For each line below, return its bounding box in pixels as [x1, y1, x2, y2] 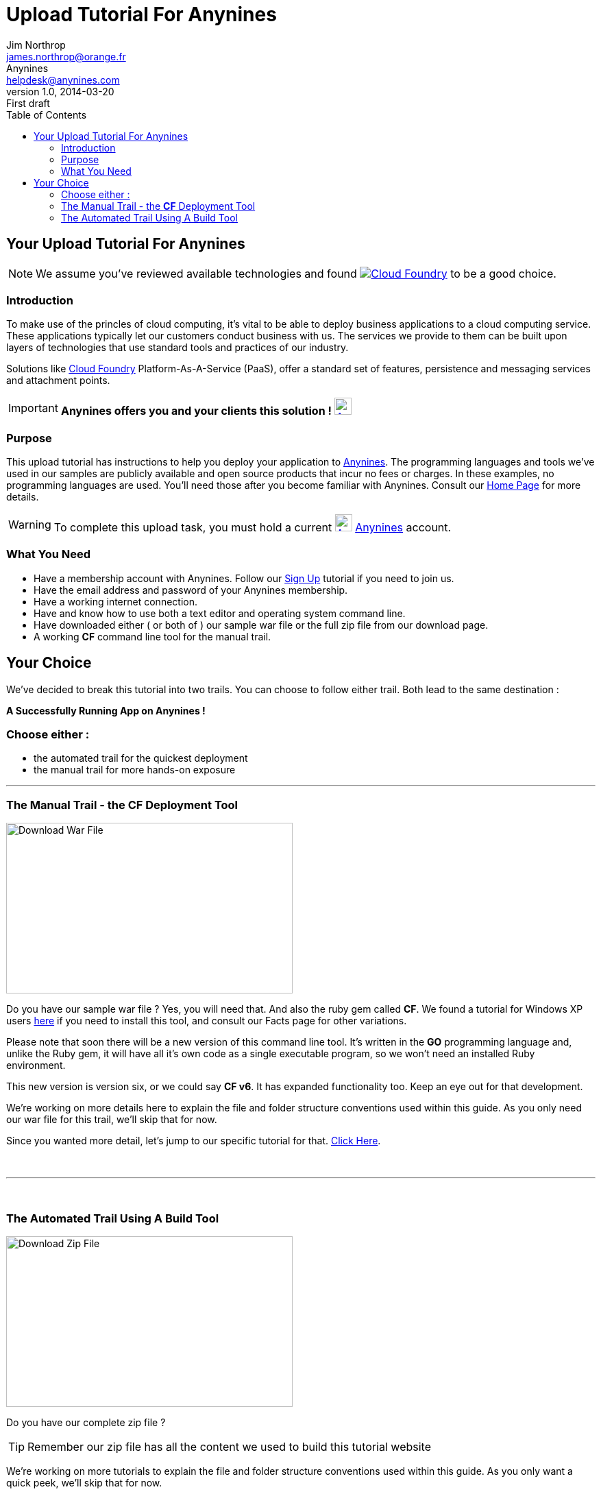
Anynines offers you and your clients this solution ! [60, 404, 332, 418]
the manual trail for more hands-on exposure [34, 764, 236, 776]
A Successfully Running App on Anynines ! [6, 704, 206, 716]
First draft [6, 97, 50, 109]
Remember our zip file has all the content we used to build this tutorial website [27, 1439, 432, 1454]
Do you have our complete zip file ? [6, 1416, 166, 1428]
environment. [6, 1059, 66, 1072]
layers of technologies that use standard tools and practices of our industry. [6, 341, 349, 354]
